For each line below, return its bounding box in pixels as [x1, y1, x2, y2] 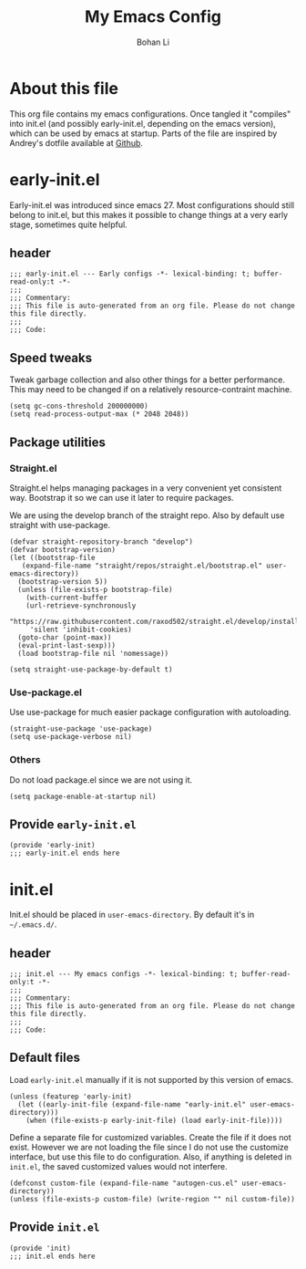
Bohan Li [136, 36, 170, 47]
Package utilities [9, 434, 107, 450]
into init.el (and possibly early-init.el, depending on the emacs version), [9, 118, 276, 129]
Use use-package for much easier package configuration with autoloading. [9, 707, 291, 718]
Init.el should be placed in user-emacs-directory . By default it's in [9, 910, 255, 921]
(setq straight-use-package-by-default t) [9, 664, 173, 674]
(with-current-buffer [25, 593, 107, 602]
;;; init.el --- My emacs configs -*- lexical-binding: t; [9, 970, 239, 979]
